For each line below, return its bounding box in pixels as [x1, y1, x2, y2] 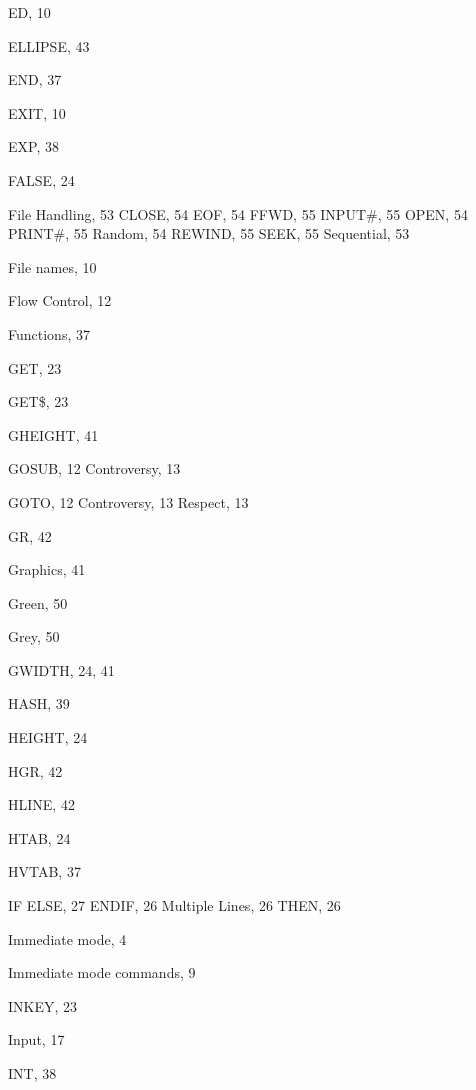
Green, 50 [8, 592, 68, 613]
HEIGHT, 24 [8, 727, 88, 748]
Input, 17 [8, 1029, 65, 1050]
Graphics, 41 [8, 559, 86, 580]
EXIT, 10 [8, 102, 66, 123]
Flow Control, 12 [8, 290, 112, 311]
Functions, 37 [8, 323, 90, 344]
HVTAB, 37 [8, 861, 81, 882]
